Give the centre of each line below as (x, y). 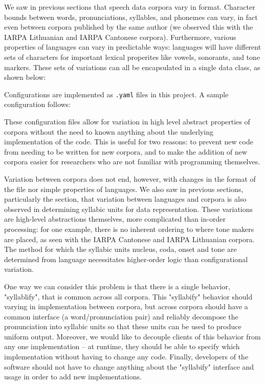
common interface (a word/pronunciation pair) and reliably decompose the (121, 316)
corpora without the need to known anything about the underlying (109, 131)
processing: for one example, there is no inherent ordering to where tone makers (129, 229)
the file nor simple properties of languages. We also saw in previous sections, (124, 189)
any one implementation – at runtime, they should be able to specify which (122, 346)
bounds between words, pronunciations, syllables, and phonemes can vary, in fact (131, 17)
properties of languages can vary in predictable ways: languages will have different (133, 47)
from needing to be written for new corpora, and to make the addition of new (126, 151)
